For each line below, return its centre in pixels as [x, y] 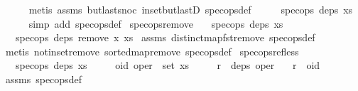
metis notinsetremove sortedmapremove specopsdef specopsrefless [152, 51]
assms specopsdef [43, 79]
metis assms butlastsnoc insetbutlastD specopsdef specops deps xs [191, 9]
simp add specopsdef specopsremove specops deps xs [156, 23]
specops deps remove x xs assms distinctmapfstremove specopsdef [165, 37]
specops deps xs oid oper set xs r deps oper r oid [168, 65]
